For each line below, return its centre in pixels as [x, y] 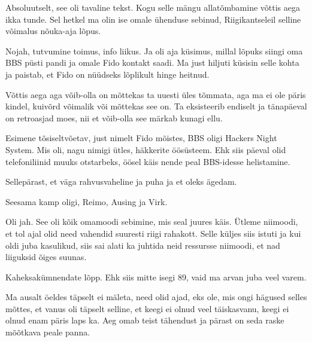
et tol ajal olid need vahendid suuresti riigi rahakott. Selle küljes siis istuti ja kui [153, 233]
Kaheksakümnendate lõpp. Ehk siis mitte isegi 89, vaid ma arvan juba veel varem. [156, 277]
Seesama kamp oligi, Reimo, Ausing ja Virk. [87, 201]
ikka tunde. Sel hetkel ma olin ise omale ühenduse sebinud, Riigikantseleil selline [153, 19]
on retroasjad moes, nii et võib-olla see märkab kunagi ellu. [114, 117]
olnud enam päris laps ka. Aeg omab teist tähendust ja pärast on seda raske [145, 320]
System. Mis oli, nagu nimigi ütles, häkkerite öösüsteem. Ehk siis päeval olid [146, 149]
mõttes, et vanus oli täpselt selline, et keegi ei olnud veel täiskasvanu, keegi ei [147, 308]
